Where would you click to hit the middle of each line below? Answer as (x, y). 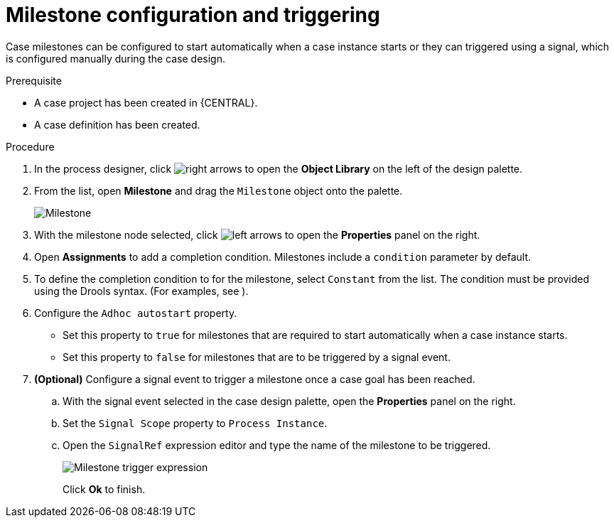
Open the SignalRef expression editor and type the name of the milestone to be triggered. (277, 445)
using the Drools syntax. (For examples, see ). (141, 291)
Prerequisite (34, 80)
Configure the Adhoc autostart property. (136, 313)
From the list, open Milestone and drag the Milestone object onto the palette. (219, 190)
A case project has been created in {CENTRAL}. (146, 102)
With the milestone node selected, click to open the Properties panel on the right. (257, 234)
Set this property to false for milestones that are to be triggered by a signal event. (257, 357)
